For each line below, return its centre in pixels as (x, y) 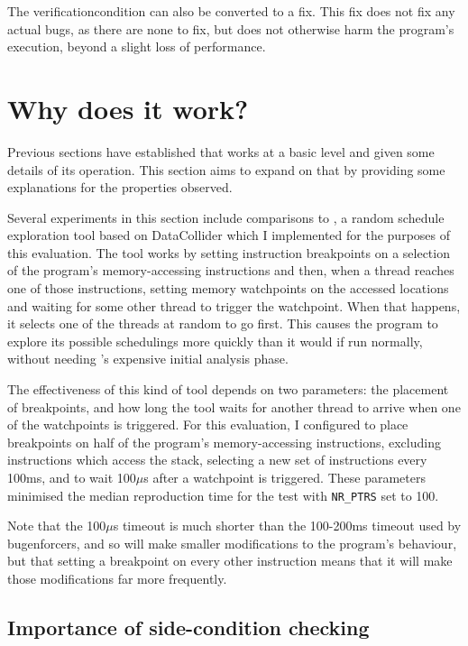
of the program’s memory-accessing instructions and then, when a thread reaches (231, 270)
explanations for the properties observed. (120, 187)
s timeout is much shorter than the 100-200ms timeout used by (287, 526)
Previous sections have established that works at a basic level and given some (221, 151)
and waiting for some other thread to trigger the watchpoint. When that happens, (234, 305)
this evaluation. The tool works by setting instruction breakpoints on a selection (229, 252)
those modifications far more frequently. (117, 579)
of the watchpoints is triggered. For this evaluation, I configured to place (208, 425)
